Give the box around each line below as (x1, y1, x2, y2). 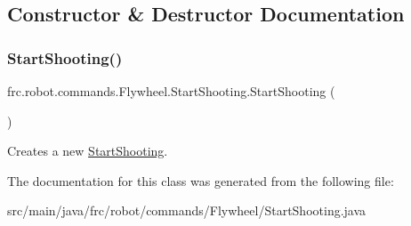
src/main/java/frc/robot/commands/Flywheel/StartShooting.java (7, 201, 367, 220)
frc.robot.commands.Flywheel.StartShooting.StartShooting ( (7, 82, 335, 100)
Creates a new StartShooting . (7, 141, 168, 160)
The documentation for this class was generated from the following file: (7, 171, 394, 190)
